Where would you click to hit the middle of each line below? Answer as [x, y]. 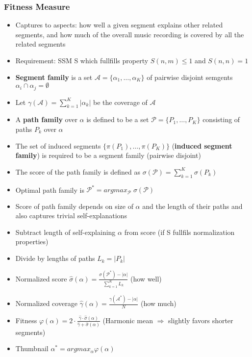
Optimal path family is [50, 190]
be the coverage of [120, 102]
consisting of [221, 119]
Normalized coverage [46, 303]
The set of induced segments [58, 145]
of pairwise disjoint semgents [190, 77]
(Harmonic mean [128, 320]
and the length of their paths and [192, 206]
